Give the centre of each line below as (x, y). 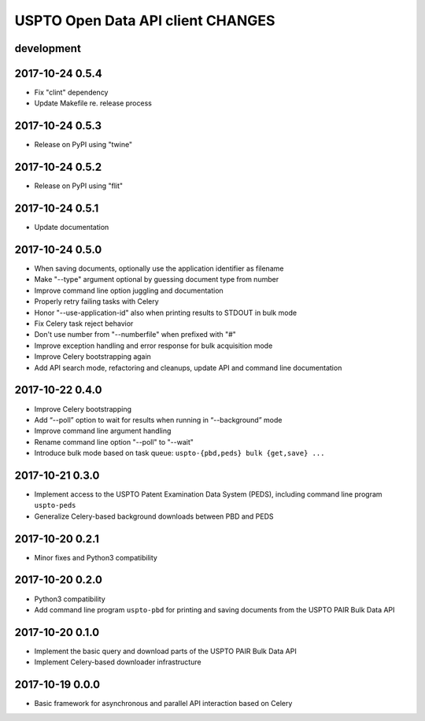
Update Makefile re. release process (93, 103)
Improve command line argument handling (103, 431)
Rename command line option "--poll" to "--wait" (114, 442)
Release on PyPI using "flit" (79, 186)
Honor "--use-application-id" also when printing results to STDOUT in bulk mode (166, 312)
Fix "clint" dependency (71, 92)
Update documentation (72, 227)
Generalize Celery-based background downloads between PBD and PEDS (154, 516)
